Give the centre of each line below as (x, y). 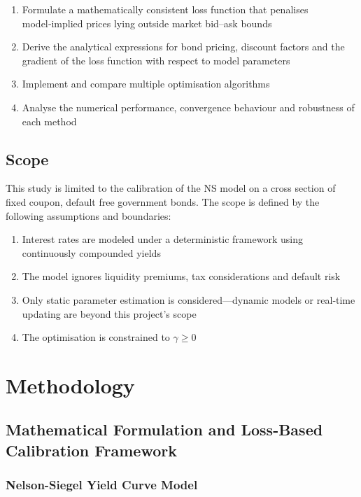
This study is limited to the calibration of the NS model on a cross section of (171, 188)
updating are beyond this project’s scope (109, 313)
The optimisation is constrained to (96, 337)
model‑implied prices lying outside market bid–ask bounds (147, 23)
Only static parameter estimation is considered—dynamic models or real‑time (189, 299)
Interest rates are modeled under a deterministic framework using (162, 239)
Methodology (70, 385)
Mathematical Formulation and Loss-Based (164, 429)
